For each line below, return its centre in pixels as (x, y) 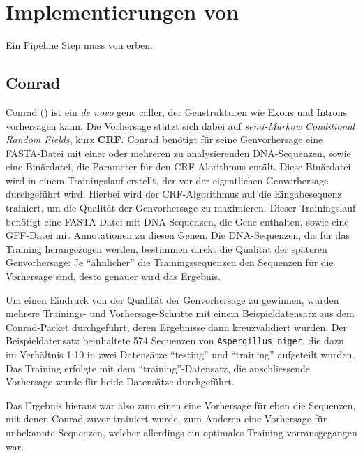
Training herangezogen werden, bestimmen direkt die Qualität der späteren (166, 248)
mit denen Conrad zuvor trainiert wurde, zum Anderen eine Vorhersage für (166, 419)
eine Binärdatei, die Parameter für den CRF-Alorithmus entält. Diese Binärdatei (178, 167)
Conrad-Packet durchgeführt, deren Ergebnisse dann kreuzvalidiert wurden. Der (177, 326)
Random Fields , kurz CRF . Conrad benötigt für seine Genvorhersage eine (164, 139)
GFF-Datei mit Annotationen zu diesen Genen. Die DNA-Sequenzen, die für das (178, 235)
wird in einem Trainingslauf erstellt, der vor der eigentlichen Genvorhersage (167, 180)
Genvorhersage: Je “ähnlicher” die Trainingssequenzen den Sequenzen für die (170, 262)
